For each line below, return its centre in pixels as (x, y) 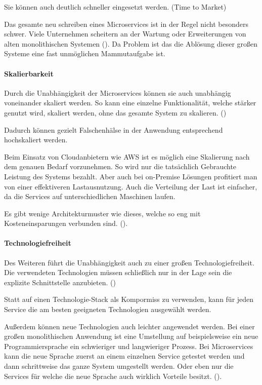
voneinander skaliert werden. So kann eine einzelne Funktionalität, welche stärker (130, 103)
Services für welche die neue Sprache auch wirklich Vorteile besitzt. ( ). (113, 376)
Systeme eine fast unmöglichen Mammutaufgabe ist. (85, 53)
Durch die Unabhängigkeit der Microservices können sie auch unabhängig (118, 92)
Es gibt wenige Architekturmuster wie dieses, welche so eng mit (102, 213)
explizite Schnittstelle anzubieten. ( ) (60, 282)
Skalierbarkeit (29, 73)
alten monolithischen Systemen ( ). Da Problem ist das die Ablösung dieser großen (131, 43)
